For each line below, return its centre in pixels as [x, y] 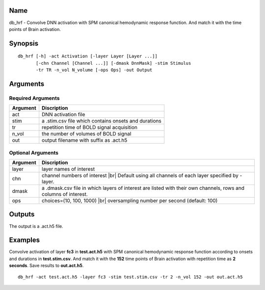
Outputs [22, 214]
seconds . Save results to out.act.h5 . [46, 265]
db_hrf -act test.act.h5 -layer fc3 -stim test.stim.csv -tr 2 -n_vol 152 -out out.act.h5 [130, 277]
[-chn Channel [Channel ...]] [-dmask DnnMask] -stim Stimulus [114, 63]
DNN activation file [64, 114]
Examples [25, 240]
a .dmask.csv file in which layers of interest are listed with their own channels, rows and [143, 188]
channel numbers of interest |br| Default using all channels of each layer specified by [140, 175]
